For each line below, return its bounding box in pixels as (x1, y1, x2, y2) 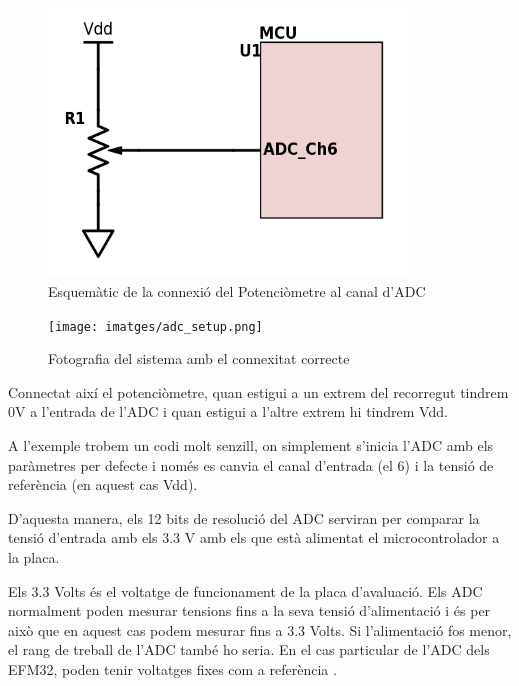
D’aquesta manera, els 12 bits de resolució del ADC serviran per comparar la (8, 507, 480, 528)
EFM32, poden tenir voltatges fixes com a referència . (8, 659, 337, 679)
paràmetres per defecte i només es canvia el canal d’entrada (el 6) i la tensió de (8, 454, 494, 475)
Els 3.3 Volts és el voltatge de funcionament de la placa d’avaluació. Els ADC (8, 580, 483, 601)
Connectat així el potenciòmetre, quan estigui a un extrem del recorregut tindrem (8, 381, 509, 402)
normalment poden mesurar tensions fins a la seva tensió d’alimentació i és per (8, 600, 491, 621)
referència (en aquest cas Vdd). (8, 474, 198, 495)
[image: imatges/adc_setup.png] (48, 319, 263, 334)
